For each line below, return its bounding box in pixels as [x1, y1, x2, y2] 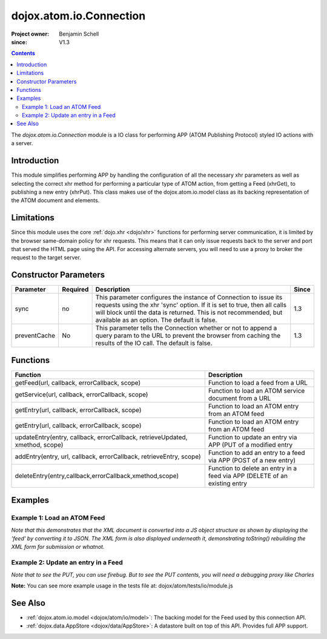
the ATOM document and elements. [11, 197, 100, 204]
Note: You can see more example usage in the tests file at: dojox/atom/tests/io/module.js [11, 582, 233, 589]
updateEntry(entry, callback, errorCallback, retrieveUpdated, [15, 433, 188, 441]
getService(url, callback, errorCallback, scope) [15, 390, 148, 399]
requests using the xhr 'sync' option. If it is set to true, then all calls [95, 301, 287, 309]
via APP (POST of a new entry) [208, 456, 296, 464]
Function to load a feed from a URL [208, 378, 308, 387]
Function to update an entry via [208, 433, 297, 441]
